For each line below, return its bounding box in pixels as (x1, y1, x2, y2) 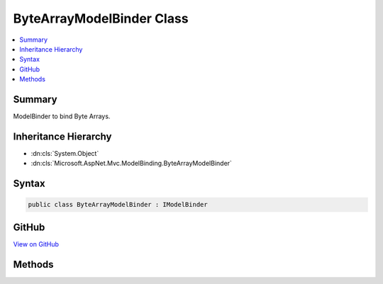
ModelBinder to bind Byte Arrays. (13, 112, 111, 120)
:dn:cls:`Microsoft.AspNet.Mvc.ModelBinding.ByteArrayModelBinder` (30, 159, 232, 168)
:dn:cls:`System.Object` (30, 149, 99, 157)
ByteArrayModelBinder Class (13, 11, 189, 26)
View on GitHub (13, 239, 60, 248)
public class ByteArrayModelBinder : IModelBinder (28, 200, 209, 209)
